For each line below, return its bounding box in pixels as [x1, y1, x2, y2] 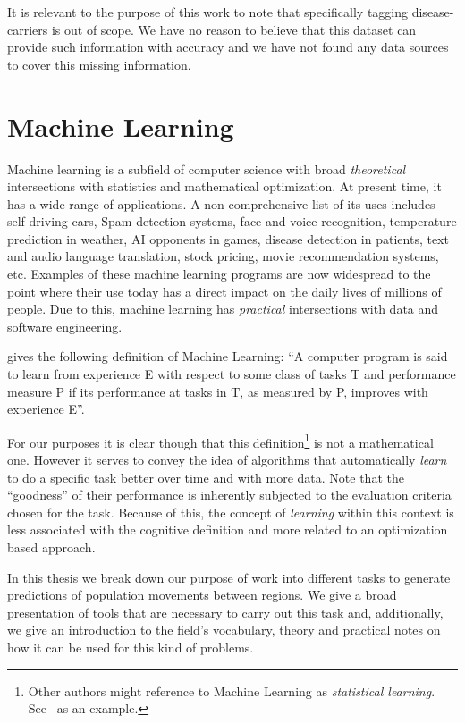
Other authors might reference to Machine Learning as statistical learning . [28, 681, 435, 700]
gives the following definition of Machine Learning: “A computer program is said [7, 347, 448, 366]
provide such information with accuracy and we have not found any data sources [7, 38, 449, 56]
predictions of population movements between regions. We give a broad [7, 585, 397, 604]
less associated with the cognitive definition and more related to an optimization [7, 520, 448, 539]
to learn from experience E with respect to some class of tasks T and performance [7, 365, 456, 383]
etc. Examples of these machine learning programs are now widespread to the [7, 265, 431, 283]
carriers [7, 20, 48, 38]
